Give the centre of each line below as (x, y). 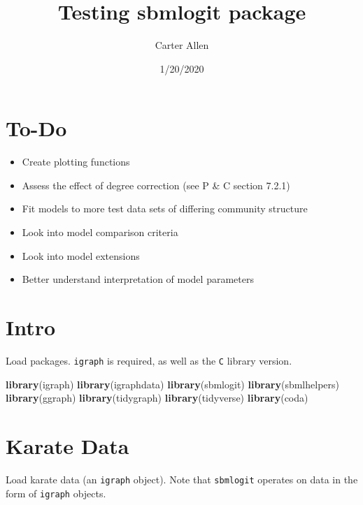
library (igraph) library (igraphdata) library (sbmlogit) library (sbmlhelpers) (172, 384)
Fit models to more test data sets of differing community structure (165, 208)
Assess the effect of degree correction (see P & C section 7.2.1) (156, 185)
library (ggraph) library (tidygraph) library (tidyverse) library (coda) (157, 398)
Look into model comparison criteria (100, 232)
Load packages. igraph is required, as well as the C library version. (149, 360)
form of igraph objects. (56, 493)
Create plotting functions (76, 162)
